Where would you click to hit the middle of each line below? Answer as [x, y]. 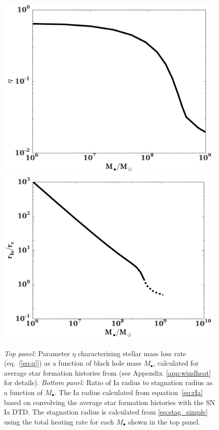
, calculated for [176, 363]
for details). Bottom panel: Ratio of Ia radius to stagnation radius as [108, 382]
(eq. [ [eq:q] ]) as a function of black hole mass [73, 363]
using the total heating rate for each [59, 421]
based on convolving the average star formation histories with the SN [109, 402]
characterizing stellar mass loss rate [132, 353]
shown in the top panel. [164, 421]
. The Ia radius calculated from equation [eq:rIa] [129, 392]
